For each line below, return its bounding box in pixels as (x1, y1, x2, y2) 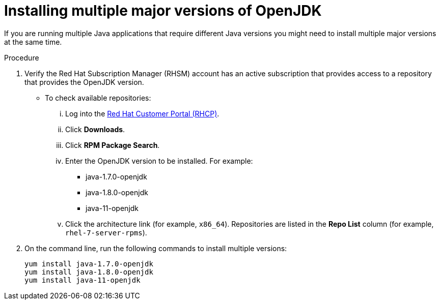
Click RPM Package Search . (65, 140, 160, 149)
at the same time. (4, 37, 62, 46)
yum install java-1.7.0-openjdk (24, 259, 153, 268)
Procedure (4, 53, 39, 62)
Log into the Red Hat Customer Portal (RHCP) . (65, 109, 219, 118)
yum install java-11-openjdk (24, 276, 141, 284)
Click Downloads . (65, 125, 125, 134)
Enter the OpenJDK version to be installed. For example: (65, 156, 253, 165)
